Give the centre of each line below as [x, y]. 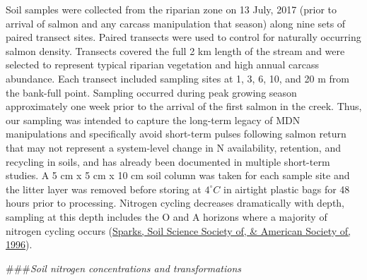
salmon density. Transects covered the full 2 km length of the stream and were [175, 50]
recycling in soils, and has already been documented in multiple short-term [168, 161]
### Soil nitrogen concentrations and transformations [124, 268]
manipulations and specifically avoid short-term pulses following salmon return [176, 134]
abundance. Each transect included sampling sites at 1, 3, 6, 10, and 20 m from [177, 78]
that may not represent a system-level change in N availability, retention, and [173, 147]
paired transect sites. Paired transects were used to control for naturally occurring [183, 37]
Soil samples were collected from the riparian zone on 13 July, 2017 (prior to [171, 9]
